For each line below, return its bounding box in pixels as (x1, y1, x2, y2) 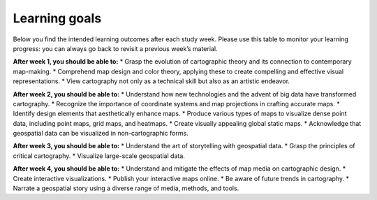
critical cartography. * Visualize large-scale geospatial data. (13, 151, 185, 160)
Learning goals (13, 10, 102, 26)
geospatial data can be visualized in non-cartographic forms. (13, 129, 188, 138)
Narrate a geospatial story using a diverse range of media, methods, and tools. (13, 184, 239, 192)
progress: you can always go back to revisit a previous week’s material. (13, 44, 218, 52)
